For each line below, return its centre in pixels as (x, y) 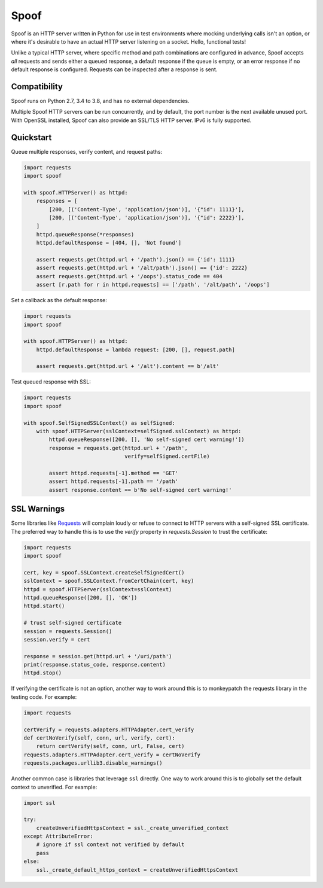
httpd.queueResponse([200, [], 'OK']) (80, 597)
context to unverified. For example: (54, 787)
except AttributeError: (59, 837)
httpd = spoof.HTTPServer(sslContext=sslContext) (98, 589)
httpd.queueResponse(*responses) (85, 234)
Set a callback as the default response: (59, 300)
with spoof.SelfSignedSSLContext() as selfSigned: (100, 423)
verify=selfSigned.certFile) (167, 457)
